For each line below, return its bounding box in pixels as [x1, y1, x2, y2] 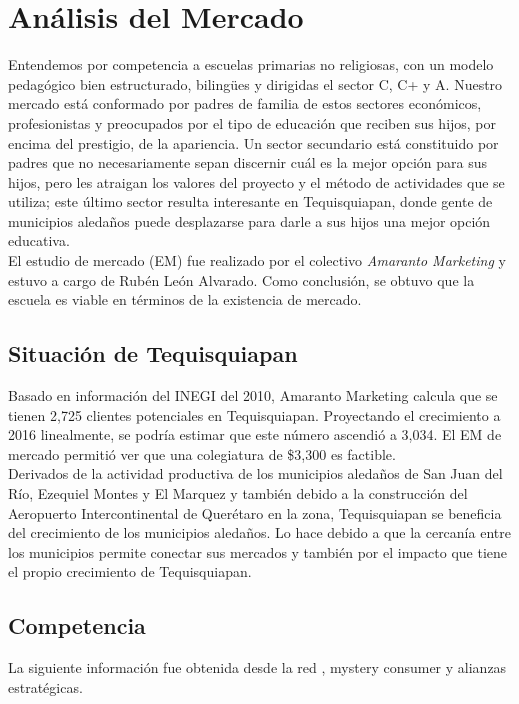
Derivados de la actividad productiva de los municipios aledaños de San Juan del [8, 463, 503, 484]
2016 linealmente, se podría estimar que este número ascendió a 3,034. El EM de [8, 424, 502, 445]
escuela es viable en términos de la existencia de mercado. [8, 289, 362, 310]
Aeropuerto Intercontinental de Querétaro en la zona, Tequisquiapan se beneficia [8, 502, 502, 523]
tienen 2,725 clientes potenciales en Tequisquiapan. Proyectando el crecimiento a [8, 404, 501, 425]
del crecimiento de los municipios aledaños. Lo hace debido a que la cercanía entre [8, 522, 511, 543]
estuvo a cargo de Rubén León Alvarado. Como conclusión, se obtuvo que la [8, 269, 475, 290]
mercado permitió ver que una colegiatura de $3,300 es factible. [8, 443, 396, 464]
